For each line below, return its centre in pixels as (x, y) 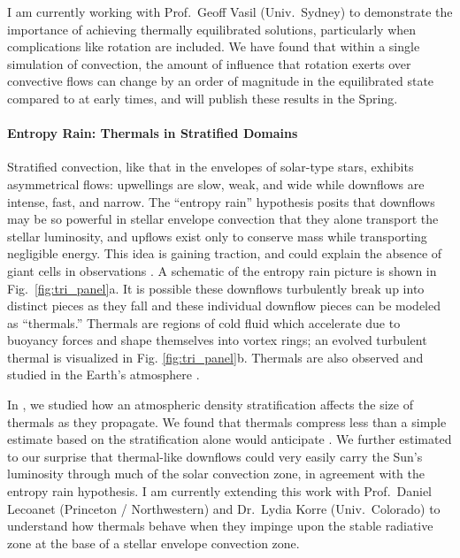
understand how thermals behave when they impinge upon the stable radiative (220, 526)
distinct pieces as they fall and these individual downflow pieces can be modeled (224, 306)
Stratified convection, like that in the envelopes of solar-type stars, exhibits (211, 167)
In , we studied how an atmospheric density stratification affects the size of (210, 405)
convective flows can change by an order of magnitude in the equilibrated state (221, 81)
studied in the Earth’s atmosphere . (103, 375)
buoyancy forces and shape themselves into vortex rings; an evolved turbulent (217, 340)
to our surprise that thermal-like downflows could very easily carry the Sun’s (215, 456)
